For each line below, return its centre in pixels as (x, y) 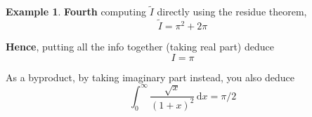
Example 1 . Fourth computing (76, 12)
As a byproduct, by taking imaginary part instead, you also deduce (150, 77)
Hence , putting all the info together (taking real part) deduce (140, 47)
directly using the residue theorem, (232, 12)
